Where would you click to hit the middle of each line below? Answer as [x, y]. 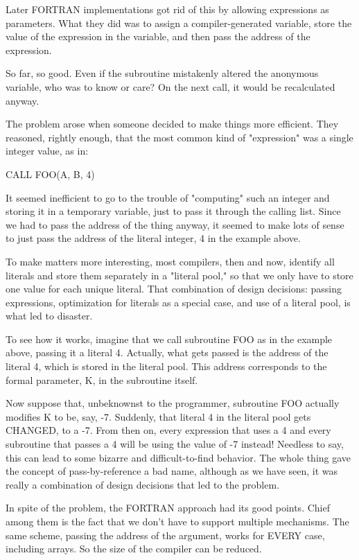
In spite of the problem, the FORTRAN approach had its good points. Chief [168, 508]
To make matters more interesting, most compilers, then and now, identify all [170, 261]
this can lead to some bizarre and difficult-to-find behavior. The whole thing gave [178, 457]
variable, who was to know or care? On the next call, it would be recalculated [170, 86]
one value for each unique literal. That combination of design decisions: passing [174, 289]
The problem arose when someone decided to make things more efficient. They [172, 124]
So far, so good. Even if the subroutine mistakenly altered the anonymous [162, 73]
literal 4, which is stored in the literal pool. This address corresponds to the [166, 366]
